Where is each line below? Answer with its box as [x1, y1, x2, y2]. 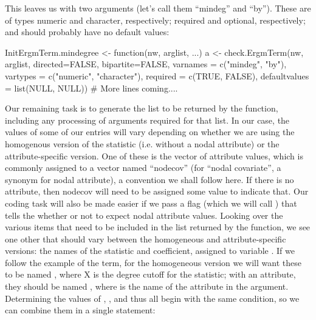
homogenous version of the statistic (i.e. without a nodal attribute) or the [5, 137, 280, 150]
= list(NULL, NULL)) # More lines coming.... [5, 81, 178, 94]
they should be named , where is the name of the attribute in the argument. [5, 280, 289, 293]
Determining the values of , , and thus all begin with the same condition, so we [5, 292, 300, 304]
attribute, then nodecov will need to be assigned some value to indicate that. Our [5, 185, 309, 198]
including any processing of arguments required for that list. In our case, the [5, 113, 290, 126]
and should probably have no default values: [5, 25, 170, 38]
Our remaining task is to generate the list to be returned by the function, [5, 102, 278, 115]
